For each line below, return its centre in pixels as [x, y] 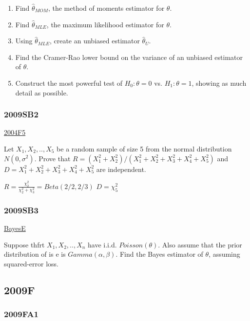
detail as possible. [42, 92]
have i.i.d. [102, 244]
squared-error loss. [31, 264]
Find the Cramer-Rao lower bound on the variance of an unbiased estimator [129, 57]
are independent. [121, 169]
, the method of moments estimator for [106, 8]
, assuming [224, 254]
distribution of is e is [35, 254]
